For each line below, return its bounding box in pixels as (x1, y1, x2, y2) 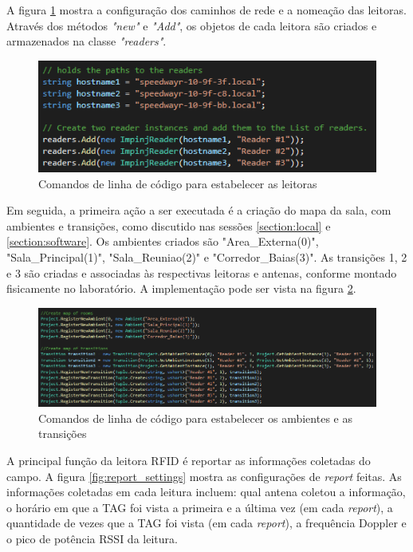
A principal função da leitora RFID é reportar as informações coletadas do (6, 452, 371, 469)
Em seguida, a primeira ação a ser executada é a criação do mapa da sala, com (6, 202, 391, 219)
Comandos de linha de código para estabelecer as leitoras (38, 175, 317, 191)
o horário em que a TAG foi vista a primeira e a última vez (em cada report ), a (6, 499, 393, 515)
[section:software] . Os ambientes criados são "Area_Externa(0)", (6, 233, 319, 250)
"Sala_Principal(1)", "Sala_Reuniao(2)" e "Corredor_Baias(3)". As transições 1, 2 (6, 248, 407, 265)
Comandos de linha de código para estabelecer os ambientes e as (38, 409, 352, 426)
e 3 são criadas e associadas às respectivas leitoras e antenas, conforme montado (6, 264, 397, 281)
